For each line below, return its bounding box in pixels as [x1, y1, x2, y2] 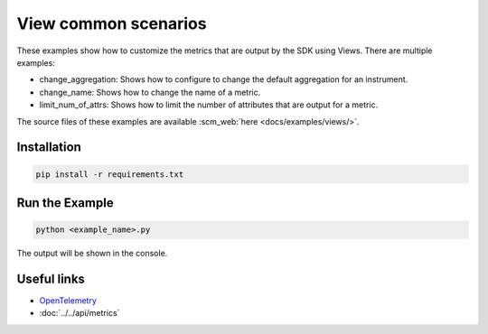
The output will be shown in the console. [16, 248, 168, 259]
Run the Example [16, 195, 114, 210]
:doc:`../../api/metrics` [39, 308, 120, 319]
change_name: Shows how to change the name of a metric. [39, 87, 261, 97]
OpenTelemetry [39, 294, 97, 306]
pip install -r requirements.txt [35, 169, 184, 180]
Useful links [16, 271, 86, 286]
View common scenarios [16, 14, 207, 33]
